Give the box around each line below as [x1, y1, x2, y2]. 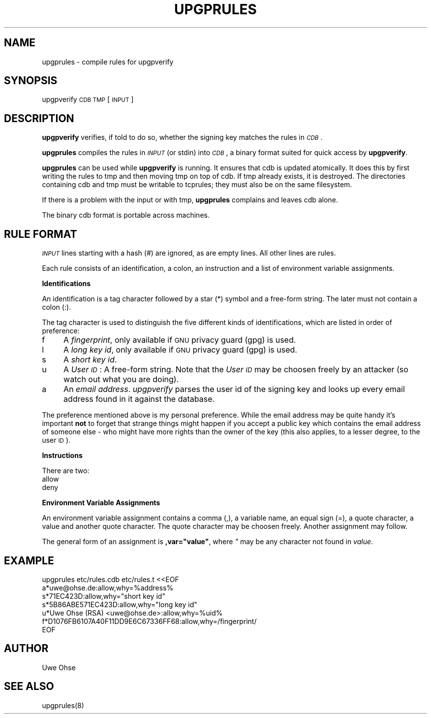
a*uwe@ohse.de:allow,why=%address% [42, 583, 174, 592]
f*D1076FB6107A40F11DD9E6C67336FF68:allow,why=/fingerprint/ [42, 617, 257, 625]
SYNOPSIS [4, 74, 58, 87]
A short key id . [63, 355, 117, 365]
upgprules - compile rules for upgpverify [42, 57, 174, 66]
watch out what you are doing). [63, 374, 179, 385]
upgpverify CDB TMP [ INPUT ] [42, 95, 134, 104]
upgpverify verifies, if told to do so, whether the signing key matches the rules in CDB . [42, 133, 323, 142]
